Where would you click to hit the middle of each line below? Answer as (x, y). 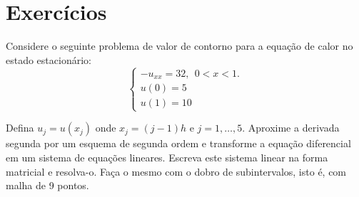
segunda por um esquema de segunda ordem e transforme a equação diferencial (178, 143)
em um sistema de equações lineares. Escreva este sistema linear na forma (167, 157)
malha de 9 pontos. (47, 185)
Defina (20, 128)
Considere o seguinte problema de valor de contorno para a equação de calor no (179, 46)
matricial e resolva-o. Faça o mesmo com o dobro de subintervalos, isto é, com (176, 171)
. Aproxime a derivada (291, 128)
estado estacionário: (49, 59)
